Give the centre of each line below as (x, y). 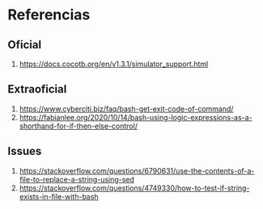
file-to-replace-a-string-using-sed (77, 179)
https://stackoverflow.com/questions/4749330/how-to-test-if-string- (134, 188)
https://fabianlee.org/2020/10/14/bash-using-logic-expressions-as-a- (136, 117)
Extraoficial (37, 89)
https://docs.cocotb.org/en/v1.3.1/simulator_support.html (114, 64)
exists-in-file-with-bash (59, 196)
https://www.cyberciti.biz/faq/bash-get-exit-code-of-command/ (126, 109)
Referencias (49, 15)
